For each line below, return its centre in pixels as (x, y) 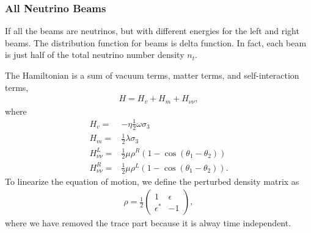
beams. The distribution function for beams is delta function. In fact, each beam (156, 42)
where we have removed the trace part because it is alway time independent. (148, 223)
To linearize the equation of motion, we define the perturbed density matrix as (152, 181)
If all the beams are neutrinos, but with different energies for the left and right (152, 31)
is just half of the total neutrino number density (95, 55)
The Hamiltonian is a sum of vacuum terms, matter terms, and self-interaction (152, 75)
